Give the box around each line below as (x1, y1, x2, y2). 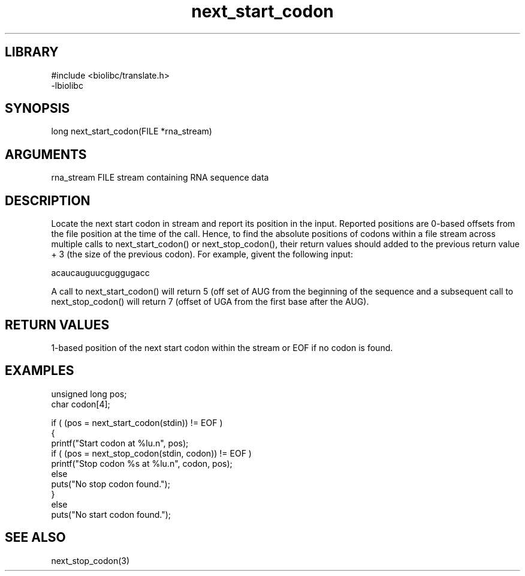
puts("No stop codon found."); (51, 478, 170, 489)
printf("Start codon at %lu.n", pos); (51, 437, 189, 448)
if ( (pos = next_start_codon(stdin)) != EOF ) (51, 417, 223, 428)
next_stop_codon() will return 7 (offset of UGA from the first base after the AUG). (51, 296, 369, 307)
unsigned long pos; (51, 388, 127, 399)
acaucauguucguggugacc (51, 268, 150, 278)
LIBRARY (5, 44, 59, 60)
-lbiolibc (51, 80, 83, 91)
